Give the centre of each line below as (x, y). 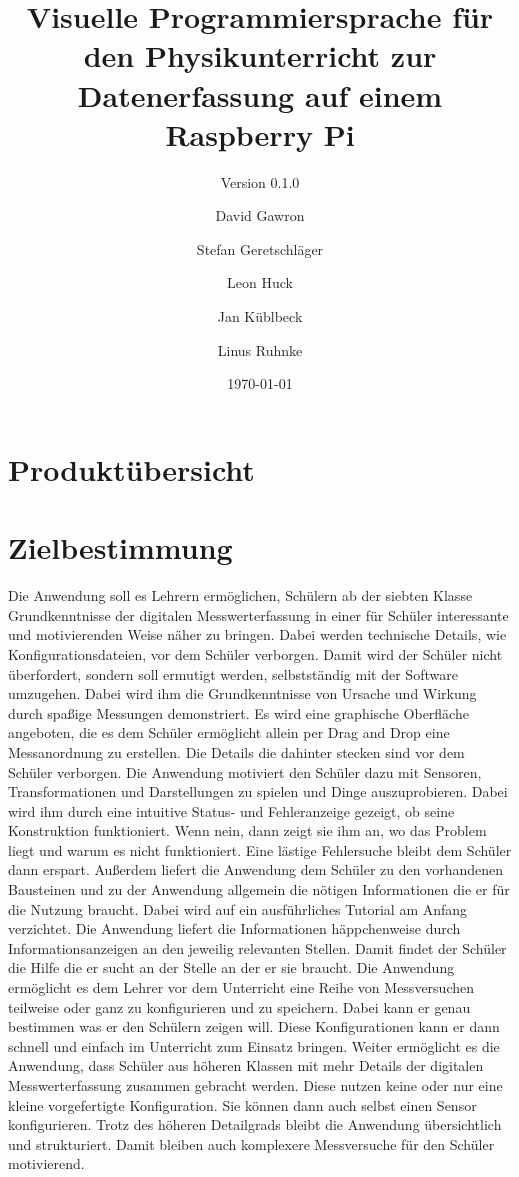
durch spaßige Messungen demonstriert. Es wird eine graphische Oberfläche (238, 712)
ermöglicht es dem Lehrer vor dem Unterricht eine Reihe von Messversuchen (241, 987)
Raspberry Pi (260, 133)
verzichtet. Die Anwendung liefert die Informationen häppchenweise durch (234, 928)
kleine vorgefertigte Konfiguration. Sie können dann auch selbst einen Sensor (242, 1104)
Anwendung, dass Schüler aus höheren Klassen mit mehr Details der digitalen (246, 1065)
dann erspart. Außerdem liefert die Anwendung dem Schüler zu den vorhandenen (256, 869)
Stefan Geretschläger (260, 248)
